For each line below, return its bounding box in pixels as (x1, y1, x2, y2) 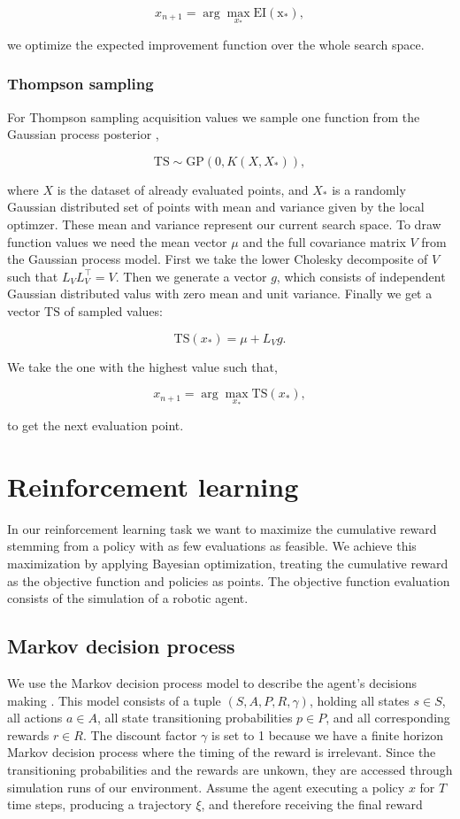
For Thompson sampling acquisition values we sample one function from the (7, 107, 420, 126)
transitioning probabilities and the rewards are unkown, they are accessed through (7, 760, 453, 778)
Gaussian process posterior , (7, 125, 159, 143)
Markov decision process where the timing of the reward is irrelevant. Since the (7, 743, 436, 761)
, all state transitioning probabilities (96, 708, 293, 727)
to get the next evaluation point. (7, 416, 184, 435)
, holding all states (309, 691, 410, 709)
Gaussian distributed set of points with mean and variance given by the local (7, 197, 425, 216)
